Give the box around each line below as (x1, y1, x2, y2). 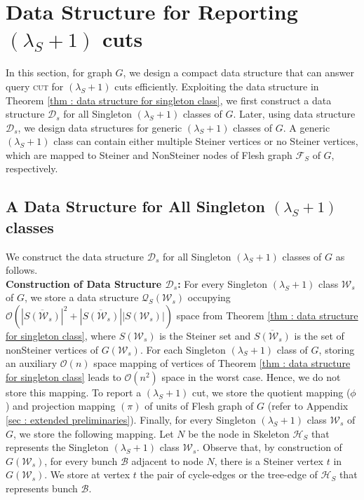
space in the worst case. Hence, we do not (161, 369, 341, 384)
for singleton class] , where (6, 328, 116, 343)
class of (276, 342, 308, 356)
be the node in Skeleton (188, 426, 290, 440)
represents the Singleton (6, 440, 109, 454)
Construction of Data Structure (6, 276, 162, 291)
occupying (187, 290, 231, 305)
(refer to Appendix (267, 398, 349, 413)
